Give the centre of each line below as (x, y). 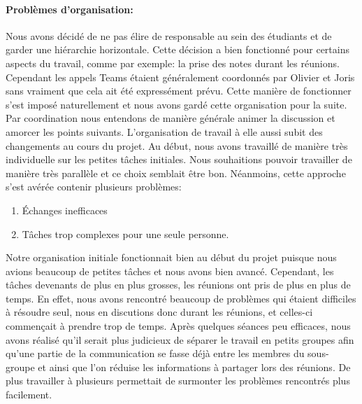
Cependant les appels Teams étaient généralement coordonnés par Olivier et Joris (180, 77)
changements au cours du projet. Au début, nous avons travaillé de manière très (177, 145)
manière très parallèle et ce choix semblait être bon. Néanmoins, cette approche (176, 173)
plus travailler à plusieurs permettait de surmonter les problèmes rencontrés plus (178, 381)
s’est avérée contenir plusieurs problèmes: (94, 187)
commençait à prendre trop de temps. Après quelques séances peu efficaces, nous (178, 326)
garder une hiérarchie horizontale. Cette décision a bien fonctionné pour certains (178, 49)
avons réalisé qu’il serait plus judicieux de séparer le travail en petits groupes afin (180, 339)
